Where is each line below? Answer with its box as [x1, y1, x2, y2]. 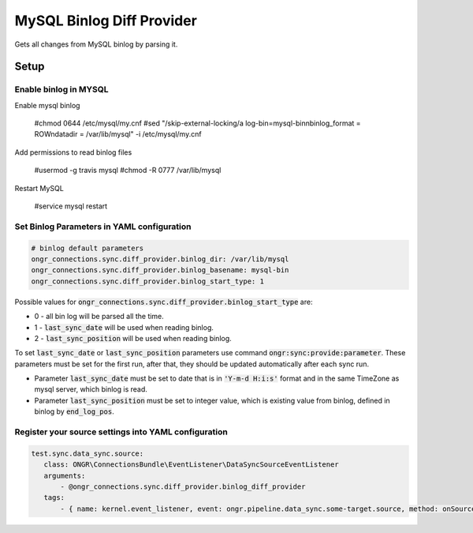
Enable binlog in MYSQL [14, 84, 109, 95]
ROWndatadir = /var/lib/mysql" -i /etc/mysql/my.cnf [34, 129, 202, 139]
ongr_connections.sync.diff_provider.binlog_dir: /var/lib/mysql [31, 254, 289, 264]
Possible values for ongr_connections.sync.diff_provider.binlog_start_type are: [14, 297, 313, 306]
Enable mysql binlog [14, 100, 80, 110]
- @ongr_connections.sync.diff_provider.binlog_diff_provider [60, 482, 306, 491]
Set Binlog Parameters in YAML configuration [14, 221, 192, 232]
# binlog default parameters [31, 243, 144, 253]
